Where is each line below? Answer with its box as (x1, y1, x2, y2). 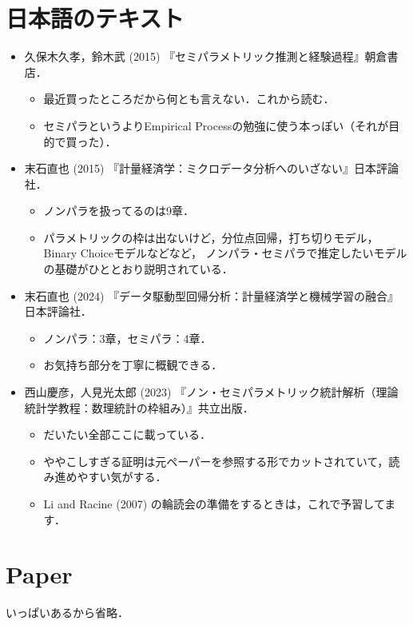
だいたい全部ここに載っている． (43, 426, 211, 443)
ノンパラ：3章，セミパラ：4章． (43, 329, 212, 346)
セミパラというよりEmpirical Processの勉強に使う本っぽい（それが (43, 117, 389, 133)
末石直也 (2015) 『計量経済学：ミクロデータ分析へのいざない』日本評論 (24, 160, 399, 177)
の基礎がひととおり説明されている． (43, 261, 233, 277)
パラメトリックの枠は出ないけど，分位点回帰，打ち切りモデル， (43, 229, 379, 245)
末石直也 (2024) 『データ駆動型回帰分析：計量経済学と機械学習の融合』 (24, 287, 399, 304)
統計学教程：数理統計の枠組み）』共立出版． (24, 399, 254, 416)
